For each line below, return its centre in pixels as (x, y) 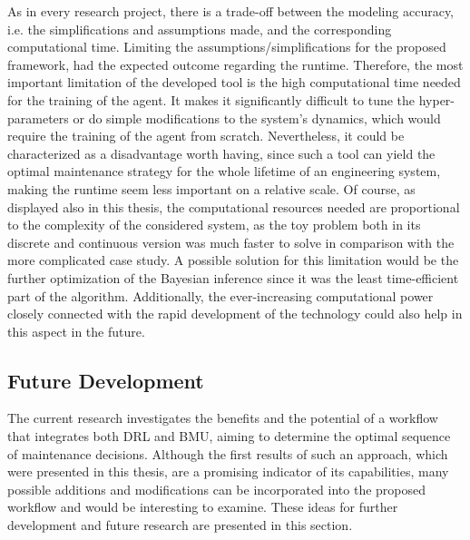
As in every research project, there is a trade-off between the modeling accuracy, (230, 11)
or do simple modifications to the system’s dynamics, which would (257, 118)
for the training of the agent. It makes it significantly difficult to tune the (211, 99)
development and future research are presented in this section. (180, 525)
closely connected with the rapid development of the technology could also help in (235, 314)
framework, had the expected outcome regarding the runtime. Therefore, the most (235, 64)
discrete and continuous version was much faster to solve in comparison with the (231, 242)
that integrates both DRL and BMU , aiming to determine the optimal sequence (229, 436)
